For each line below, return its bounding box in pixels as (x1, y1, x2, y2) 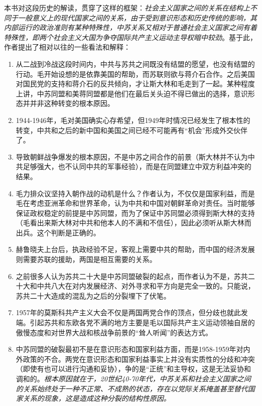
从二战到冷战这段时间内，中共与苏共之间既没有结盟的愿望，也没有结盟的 (16, 58, 255, 69)
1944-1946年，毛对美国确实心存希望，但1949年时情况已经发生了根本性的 (16, 114, 250, 125)
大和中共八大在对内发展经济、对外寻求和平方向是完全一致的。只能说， (23, 281, 255, 291)
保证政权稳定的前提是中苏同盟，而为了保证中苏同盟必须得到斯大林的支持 (16, 207, 255, 218)
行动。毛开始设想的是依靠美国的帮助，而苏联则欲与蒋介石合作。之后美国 (16, 68, 255, 79)
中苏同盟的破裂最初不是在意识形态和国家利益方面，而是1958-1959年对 (16, 344, 243, 354)
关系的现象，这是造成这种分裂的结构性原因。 (23, 393, 171, 403)
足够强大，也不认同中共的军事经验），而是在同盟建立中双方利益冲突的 (23, 161, 251, 172)
